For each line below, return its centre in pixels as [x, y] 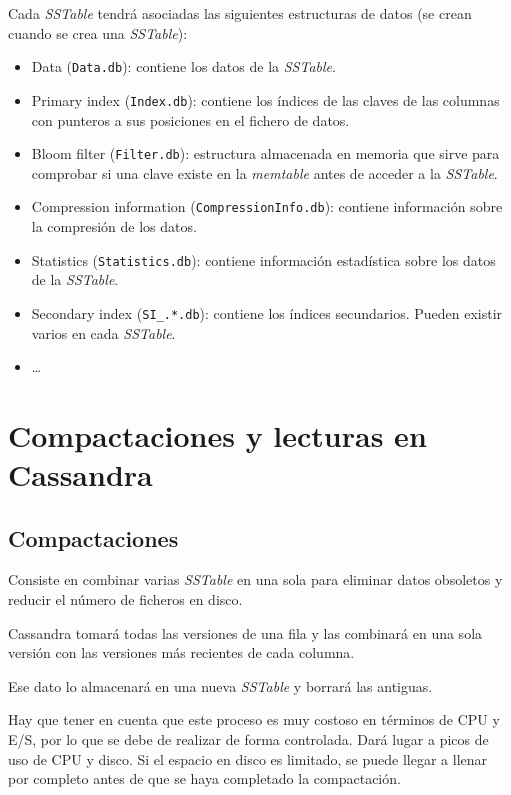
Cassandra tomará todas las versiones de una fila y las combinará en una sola [245, 632]
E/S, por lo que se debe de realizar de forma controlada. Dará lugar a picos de [248, 739]
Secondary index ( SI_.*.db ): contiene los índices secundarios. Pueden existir [267, 312]
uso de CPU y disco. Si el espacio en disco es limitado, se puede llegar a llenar [248, 758]
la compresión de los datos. [114, 226]
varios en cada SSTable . [103, 332]
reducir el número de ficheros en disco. [125, 599]
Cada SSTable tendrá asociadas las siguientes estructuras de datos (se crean [240, 13]
